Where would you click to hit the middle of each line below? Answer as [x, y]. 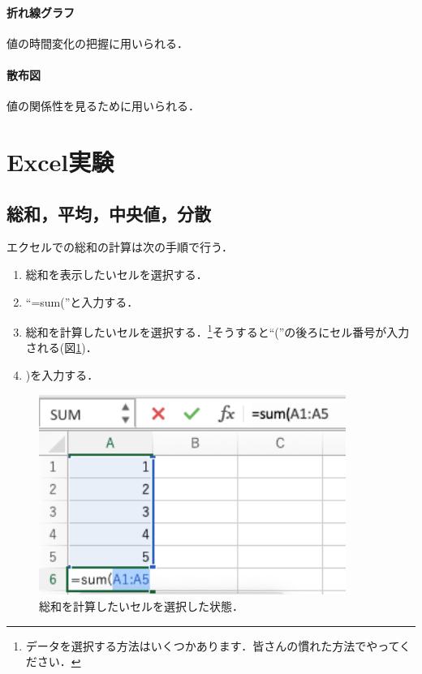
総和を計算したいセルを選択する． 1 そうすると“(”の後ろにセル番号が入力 [217, 331]
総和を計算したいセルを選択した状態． [141, 606]
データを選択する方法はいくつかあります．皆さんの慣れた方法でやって [213, 645]
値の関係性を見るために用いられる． [103, 106]
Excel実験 [60, 161]
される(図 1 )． [61, 348]
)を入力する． [62, 374]
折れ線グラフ [41, 12]
